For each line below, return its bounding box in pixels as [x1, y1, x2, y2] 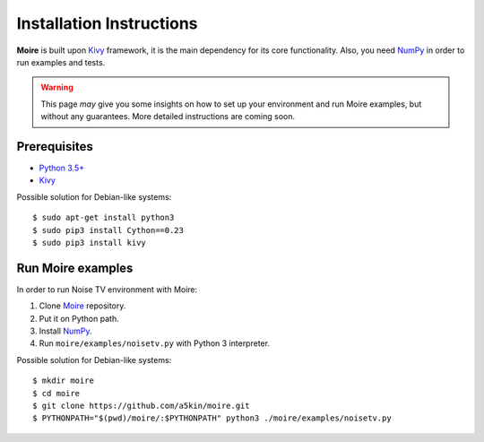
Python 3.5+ [39, 162, 85, 174]
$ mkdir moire [32, 376, 94, 386]
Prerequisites [16, 139, 93, 154]
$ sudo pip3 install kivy [32, 238, 147, 247]
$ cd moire [32, 388, 81, 398]
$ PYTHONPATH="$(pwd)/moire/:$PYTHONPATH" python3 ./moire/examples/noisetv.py [32, 413, 392, 423]
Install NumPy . [39, 325, 92, 336]
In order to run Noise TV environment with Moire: [16, 283, 198, 295]
